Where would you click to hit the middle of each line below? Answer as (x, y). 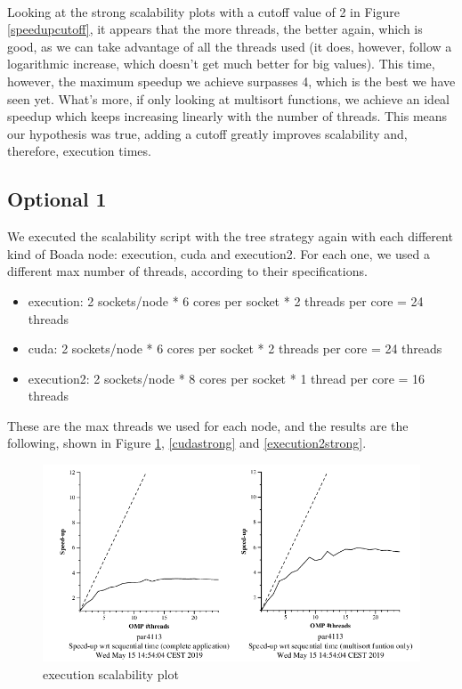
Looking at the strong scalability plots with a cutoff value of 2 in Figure (203, 11)
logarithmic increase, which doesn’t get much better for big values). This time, (221, 64)
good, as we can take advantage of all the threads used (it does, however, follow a (230, 46)
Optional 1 (57, 199)
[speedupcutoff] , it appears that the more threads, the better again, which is (215, 29)
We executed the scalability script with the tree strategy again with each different (230, 236)
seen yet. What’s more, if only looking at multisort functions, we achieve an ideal (228, 98)
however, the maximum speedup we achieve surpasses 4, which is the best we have (231, 81)
